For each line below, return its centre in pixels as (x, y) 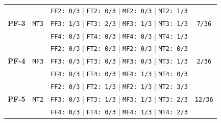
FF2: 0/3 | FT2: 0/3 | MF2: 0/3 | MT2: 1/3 (119, 10)
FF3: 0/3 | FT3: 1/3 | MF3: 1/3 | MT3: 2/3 (119, 99)
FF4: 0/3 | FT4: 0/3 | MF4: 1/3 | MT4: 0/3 (119, 73)
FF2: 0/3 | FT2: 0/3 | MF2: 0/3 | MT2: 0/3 (119, 48)
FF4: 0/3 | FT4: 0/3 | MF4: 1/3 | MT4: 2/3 (119, 111)
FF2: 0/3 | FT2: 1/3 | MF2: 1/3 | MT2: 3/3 (119, 86)
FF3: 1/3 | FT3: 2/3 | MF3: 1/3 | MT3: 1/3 (119, 23)
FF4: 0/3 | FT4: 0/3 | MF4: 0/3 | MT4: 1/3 (119, 35)
